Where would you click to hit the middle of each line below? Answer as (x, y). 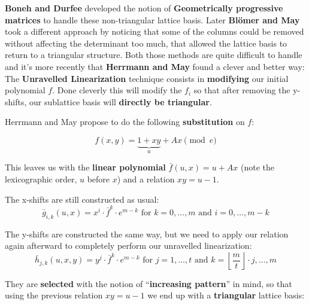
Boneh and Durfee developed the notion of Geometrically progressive (144, 8)
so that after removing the (242, 90)
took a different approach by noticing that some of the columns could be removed (154, 31)
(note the (257, 167)
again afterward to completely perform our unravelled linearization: (128, 245)
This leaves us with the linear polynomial (85, 167)
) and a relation (146, 179)
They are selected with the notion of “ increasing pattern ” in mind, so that (149, 283)
